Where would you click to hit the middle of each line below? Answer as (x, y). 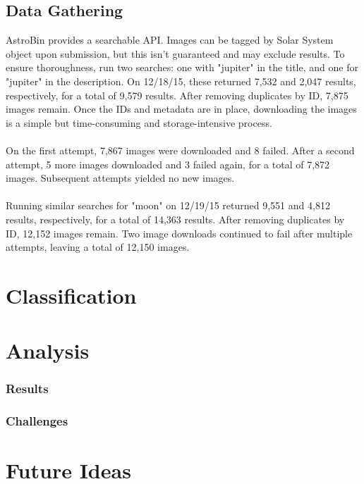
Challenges (37, 421)
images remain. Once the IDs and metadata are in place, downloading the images (181, 109)
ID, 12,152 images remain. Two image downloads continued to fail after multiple (179, 233)
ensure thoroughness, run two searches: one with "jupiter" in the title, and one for (182, 67)
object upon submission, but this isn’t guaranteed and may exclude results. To (175, 53)
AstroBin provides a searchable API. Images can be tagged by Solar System (170, 40)
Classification (71, 295)
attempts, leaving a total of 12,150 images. (98, 247)
